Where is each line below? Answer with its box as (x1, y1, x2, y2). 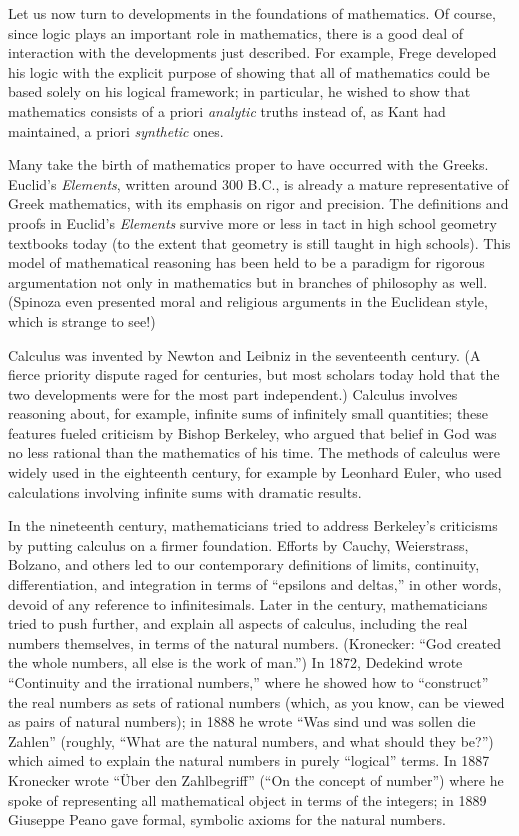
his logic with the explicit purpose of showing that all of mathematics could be (8, 61, 490, 82)
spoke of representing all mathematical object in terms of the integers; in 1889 (8, 789, 487, 810)
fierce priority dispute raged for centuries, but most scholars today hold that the (8, 364, 500, 385)
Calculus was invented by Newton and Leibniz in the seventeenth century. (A (8, 344, 481, 365)
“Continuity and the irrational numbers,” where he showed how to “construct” (8, 672, 489, 692)
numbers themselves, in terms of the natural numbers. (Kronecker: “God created (8, 632, 502, 653)
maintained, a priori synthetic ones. (8, 120, 224, 141)
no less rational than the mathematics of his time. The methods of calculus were (8, 442, 501, 463)
